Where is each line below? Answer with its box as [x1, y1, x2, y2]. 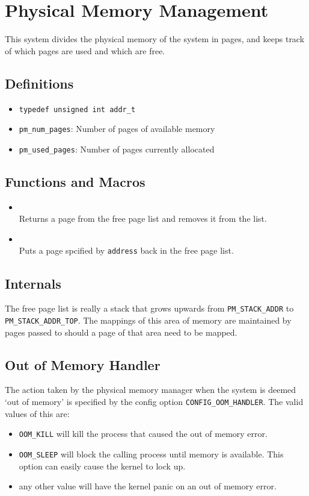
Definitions [5, 74, 74, 92]
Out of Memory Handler [5, 355, 161, 374]
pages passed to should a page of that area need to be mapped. [5, 325, 237, 338]
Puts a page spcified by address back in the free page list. [19, 244, 234, 257]
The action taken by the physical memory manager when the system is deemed [5, 383, 296, 396]
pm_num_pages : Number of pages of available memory [19, 122, 215, 135]
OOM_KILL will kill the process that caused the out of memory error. [19, 427, 268, 440]
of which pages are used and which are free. [5, 44, 165, 57]
